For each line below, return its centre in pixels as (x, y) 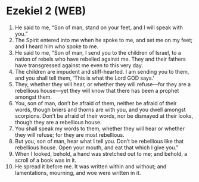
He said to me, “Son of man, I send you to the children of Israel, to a (98, 52)
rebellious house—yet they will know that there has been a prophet (97, 90)
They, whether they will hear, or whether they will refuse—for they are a (103, 84)
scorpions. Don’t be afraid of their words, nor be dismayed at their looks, (104, 116)
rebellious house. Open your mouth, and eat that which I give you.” (97, 148)
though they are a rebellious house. (58, 122)
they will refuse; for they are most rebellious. (69, 134)
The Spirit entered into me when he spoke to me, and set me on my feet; (103, 40)
